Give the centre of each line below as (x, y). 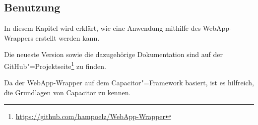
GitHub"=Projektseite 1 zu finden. (55, 65)
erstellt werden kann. (67, 37)
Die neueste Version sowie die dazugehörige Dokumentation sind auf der (114, 54)
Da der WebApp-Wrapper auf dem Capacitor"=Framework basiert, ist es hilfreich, (129, 83)
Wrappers (19, 37)
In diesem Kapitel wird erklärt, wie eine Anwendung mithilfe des (102, 28)
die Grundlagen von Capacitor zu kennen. (67, 92)
